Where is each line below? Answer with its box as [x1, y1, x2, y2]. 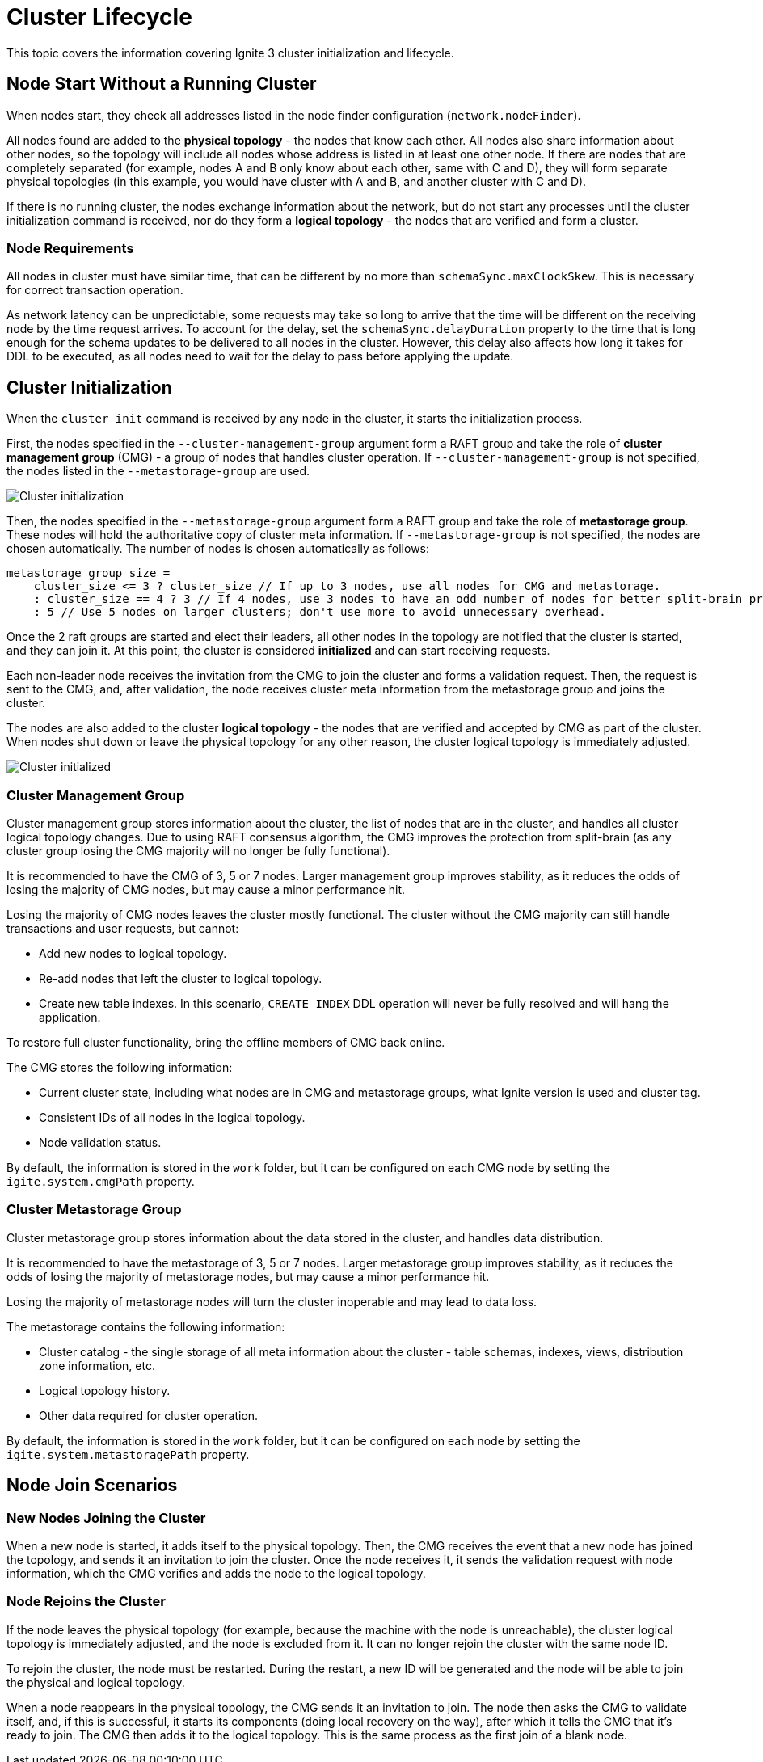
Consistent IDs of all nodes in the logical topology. [39, 1110, 306, 1124]
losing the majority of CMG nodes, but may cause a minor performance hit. [6, 882, 406, 896]
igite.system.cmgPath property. [6, 1174, 195, 1188]
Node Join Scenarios [6, 1475, 178, 1496]
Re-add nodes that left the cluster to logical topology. [39, 971, 322, 985]
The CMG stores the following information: [6, 1060, 233, 1074]
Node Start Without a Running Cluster [6, 74, 317, 95]
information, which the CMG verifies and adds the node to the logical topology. [6, 1566, 426, 1580]
